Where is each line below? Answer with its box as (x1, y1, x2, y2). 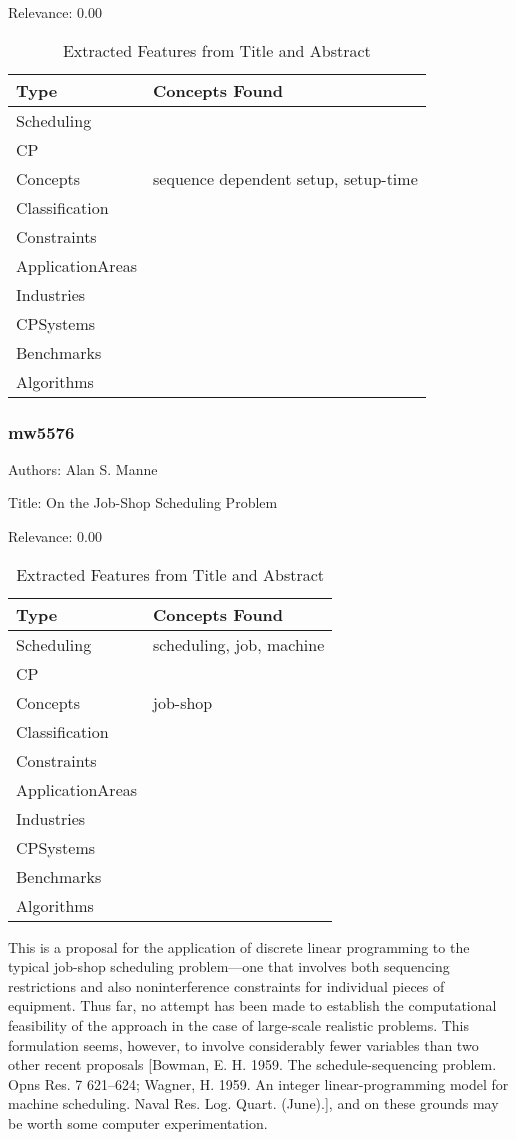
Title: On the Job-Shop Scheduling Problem (8, 492, 278, 513)
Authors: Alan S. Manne (8, 458, 158, 479)
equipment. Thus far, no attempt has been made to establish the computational (8, 995, 497, 1016)
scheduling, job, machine (153, 632, 325, 656)
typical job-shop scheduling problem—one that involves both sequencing (8, 956, 450, 977)
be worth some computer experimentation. (8, 1112, 268, 1133)
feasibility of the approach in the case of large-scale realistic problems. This (8, 1014, 470, 1035)
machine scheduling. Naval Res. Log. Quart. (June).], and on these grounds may (8, 1093, 499, 1114)
